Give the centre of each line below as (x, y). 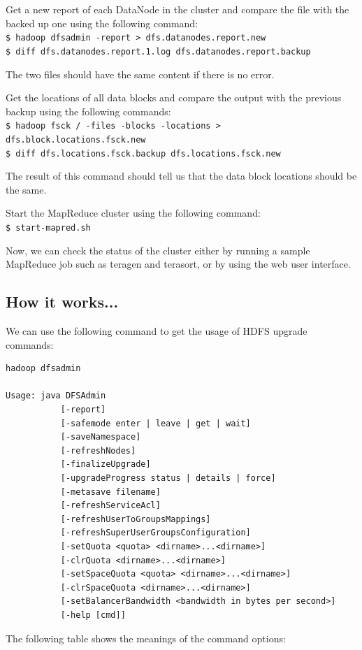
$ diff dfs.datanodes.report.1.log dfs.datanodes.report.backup (158, 51)
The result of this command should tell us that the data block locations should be (181, 176)
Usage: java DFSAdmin (56, 396)
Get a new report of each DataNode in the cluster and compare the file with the (178, 9)
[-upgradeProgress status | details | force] (168, 478)
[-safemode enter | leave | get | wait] (155, 423)
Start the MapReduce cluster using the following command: (133, 213)
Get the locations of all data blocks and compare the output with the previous (174, 97)
